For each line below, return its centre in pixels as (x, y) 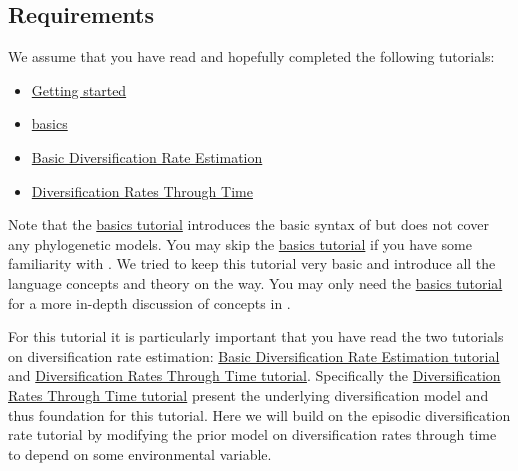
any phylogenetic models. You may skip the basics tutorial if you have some (240, 243)
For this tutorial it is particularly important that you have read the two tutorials (256, 336)
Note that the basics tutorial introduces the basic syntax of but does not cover (248, 224)
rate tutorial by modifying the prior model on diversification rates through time (252, 434)
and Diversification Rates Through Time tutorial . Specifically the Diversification (254, 375)
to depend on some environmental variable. (140, 453)
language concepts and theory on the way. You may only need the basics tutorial (255, 282)
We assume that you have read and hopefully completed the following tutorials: (251, 56)
